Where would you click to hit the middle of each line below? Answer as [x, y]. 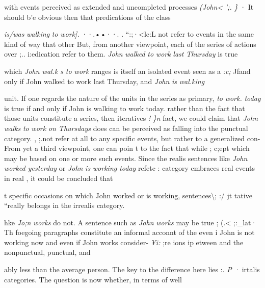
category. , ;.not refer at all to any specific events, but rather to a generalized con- [132, 138]
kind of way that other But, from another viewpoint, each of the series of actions [130, 44]
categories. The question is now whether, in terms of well [93, 279]
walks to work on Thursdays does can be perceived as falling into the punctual [126, 128]
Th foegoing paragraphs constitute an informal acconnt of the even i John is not [129, 232]
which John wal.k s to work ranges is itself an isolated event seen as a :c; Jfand [127, 71]
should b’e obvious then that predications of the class [87, 17]
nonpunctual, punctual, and [47, 252]
